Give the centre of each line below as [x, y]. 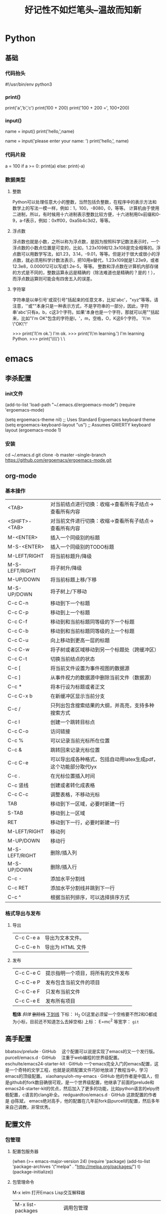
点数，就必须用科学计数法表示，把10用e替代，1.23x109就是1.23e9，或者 [86, 260]
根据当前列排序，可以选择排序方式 [90, 897]
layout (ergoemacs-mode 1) [33, 430]
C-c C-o [18, 731]
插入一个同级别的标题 [75, 537]
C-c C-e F [27, 992]
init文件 [14, 393]
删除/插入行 [64, 867]
